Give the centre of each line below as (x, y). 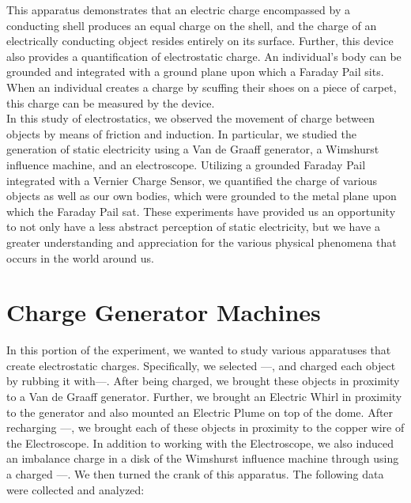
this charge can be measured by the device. (111, 102)
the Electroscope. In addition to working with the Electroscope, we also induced (200, 442)
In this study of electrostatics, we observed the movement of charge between (190, 118)
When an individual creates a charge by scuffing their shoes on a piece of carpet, (202, 87)
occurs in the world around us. (80, 257)
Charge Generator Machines (164, 312)
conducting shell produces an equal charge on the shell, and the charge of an (192, 25)
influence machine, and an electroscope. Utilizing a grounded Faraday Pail (186, 164)
